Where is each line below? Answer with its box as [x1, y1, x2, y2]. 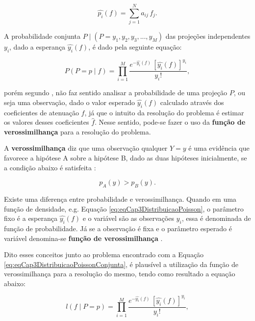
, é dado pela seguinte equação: [88, 42, 182, 52]
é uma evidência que [188, 143, 250, 153]
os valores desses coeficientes [4, 117, 89, 127]
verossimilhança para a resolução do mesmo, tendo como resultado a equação [4, 268, 235, 279]
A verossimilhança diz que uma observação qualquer [4, 143, 168, 153]
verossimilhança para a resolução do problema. [4, 126, 151, 136]
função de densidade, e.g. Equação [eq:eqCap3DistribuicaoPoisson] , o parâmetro [4, 203, 244, 214]
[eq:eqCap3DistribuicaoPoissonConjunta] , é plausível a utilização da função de [4, 259, 238, 269]
